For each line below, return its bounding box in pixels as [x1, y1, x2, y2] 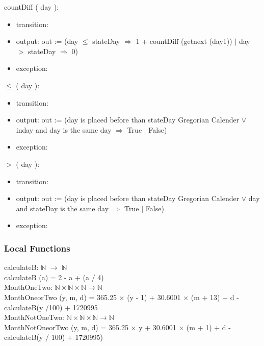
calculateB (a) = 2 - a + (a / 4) [4, 271, 104, 282]
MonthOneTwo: [4, 282, 52, 292]
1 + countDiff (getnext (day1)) [136, 36, 232, 46]
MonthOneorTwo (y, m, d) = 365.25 [4, 291, 117, 302]
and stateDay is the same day [16, 203, 109, 213]
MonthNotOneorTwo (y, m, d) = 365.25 [4, 322, 128, 332]
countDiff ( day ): [4, 2, 59, 12]
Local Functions [4, 241, 70, 254]
